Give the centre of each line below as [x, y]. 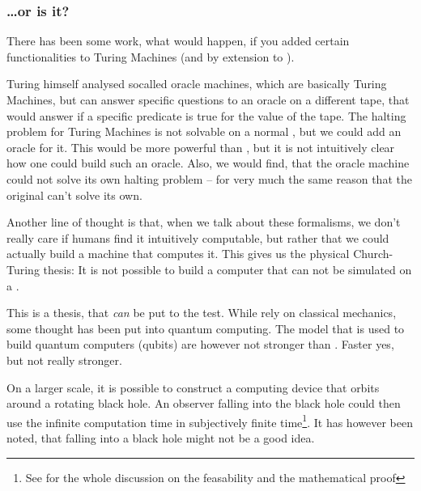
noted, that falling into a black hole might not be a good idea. [161, 437]
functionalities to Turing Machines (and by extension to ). [151, 56]
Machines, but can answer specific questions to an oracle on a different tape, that [208, 99]
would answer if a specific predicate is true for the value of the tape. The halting [206, 115]
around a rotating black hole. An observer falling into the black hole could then [204, 403]
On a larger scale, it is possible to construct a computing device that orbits [193, 387]
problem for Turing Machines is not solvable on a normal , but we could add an [204, 131]
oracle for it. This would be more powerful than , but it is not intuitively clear [201, 147]
